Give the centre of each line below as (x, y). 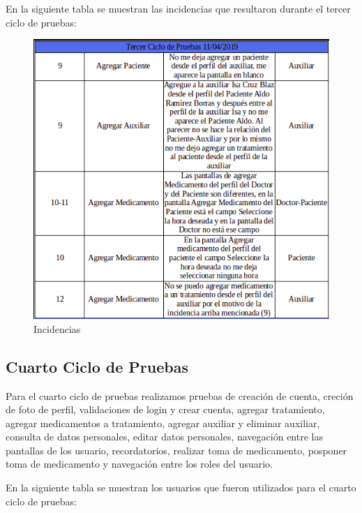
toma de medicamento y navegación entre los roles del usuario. (139, 464)
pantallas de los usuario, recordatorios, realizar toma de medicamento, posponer (176, 450)
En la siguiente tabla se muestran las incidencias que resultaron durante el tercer (178, 8)
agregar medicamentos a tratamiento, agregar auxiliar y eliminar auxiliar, (163, 423)
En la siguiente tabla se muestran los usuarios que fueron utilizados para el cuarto (181, 488)
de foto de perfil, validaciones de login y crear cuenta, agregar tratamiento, (165, 409)
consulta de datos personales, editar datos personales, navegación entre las (164, 437)
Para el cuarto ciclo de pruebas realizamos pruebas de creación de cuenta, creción (180, 395)
